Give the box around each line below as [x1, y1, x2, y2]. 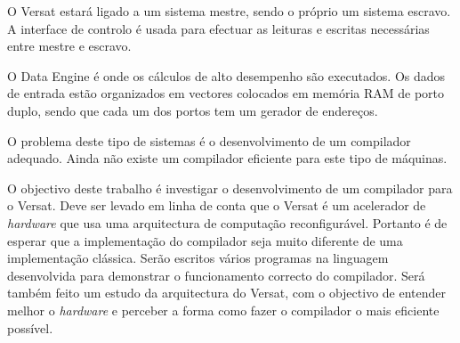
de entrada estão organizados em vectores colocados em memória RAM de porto [7, 84, 445, 102]
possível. [7, 318, 53, 337]
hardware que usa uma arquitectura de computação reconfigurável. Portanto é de [7, 213, 448, 232]
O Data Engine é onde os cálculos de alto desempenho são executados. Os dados [7, 66, 446, 85]
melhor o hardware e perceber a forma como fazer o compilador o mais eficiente [7, 300, 440, 319]
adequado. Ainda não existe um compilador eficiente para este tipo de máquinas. [7, 149, 448, 167]
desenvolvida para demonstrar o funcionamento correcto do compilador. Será [7, 265, 425, 284]
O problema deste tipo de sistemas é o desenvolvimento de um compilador [7, 131, 411, 150]
